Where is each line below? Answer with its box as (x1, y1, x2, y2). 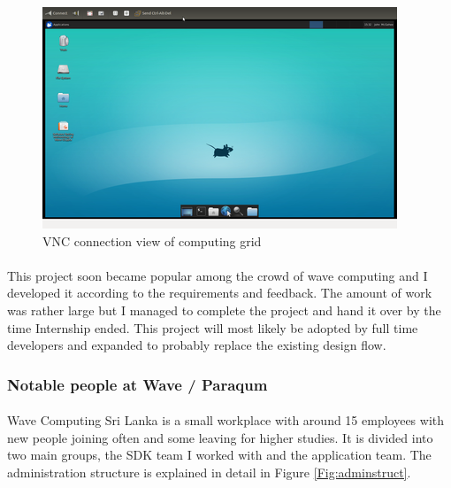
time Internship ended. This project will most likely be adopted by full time (7, 318, 418, 337)
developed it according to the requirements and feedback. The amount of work (7, 283, 432, 302)
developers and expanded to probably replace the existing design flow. (7, 336, 386, 354)
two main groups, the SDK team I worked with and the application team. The (7, 445, 432, 464)
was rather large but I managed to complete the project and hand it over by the (7, 300, 441, 319)
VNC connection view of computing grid (42, 231, 262, 250)
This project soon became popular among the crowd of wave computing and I (7, 266, 428, 284)
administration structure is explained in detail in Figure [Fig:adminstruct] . (7, 462, 411, 481)
